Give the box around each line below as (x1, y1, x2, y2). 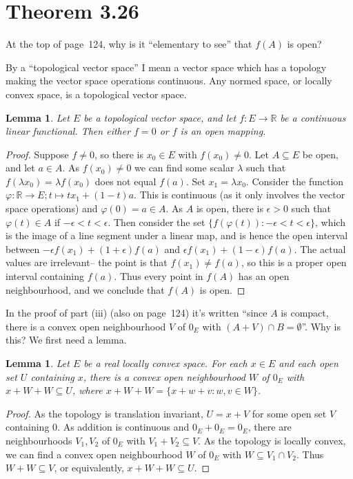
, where (72, 383, 103, 397)
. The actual (294, 241, 346, 256)
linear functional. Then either (6, 124, 131, 138)
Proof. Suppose (6, 147, 69, 161)
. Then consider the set (108, 214, 205, 229)
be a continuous (280, 110, 346, 124)
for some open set (252, 406, 327, 420)
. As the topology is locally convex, (198, 433, 346, 447)
